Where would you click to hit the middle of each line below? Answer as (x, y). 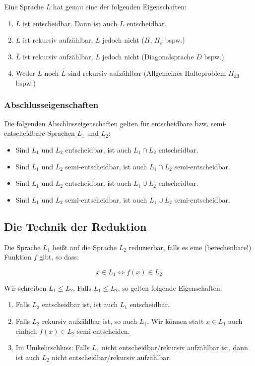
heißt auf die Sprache (85, 247)
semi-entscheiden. (103, 331)
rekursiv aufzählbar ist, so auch (90, 321)
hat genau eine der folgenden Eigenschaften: (120, 6)
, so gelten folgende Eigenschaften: (170, 288)
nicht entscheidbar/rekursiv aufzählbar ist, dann (175, 347)
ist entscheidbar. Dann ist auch (70, 23)
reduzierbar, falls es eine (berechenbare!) (190, 247)
